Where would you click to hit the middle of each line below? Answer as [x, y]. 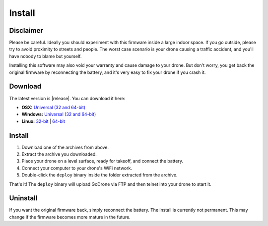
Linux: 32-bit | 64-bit [43, 121]
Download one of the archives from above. [65, 147]
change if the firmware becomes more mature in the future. [70, 217]
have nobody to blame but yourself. [45, 56]
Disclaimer [26, 30]
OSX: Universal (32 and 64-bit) [54, 107]
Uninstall [23, 198]
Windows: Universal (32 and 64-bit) [59, 114]
